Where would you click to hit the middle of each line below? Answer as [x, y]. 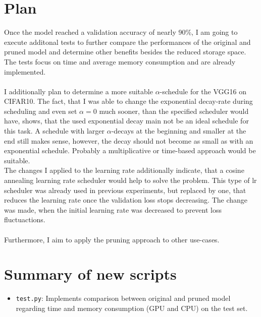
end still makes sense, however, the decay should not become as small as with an [129, 140]
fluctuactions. [25, 219]
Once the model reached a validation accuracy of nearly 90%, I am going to [121, 32]
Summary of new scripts [90, 274]
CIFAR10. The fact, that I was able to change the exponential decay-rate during [128, 101]
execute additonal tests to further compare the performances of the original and [127, 42]
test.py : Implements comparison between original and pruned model [123, 298]
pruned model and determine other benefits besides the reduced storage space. [125, 52]
